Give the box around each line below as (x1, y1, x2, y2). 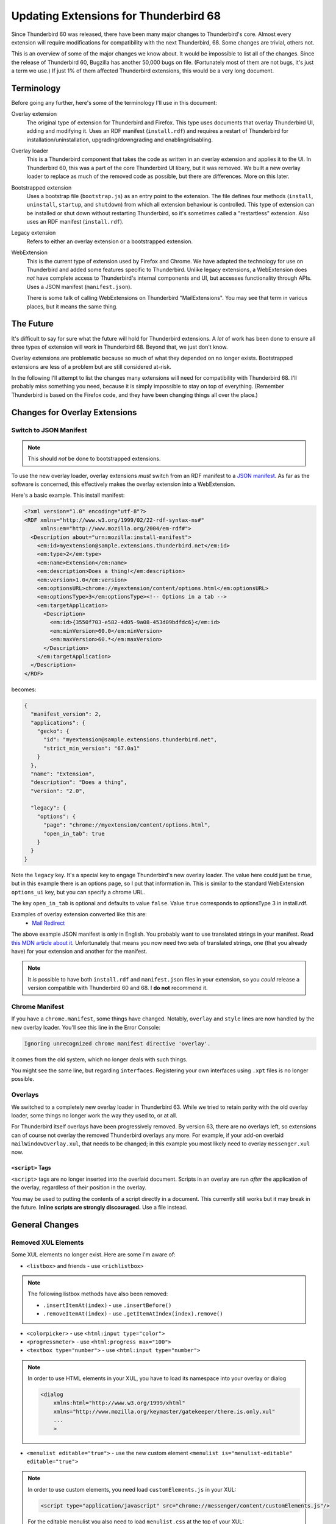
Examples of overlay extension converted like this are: (11, 911, 148, 918)
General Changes (11, 1219, 79, 1230)
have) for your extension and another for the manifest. (11, 947, 148, 955)
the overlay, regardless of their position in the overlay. (11, 1184, 146, 1191)
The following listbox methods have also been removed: (27, 1290, 168, 1298)
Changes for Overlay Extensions (11, 407, 137, 418)
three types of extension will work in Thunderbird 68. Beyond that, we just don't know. (11, 343, 228, 351)
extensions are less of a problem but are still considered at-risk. (11, 363, 172, 370)
